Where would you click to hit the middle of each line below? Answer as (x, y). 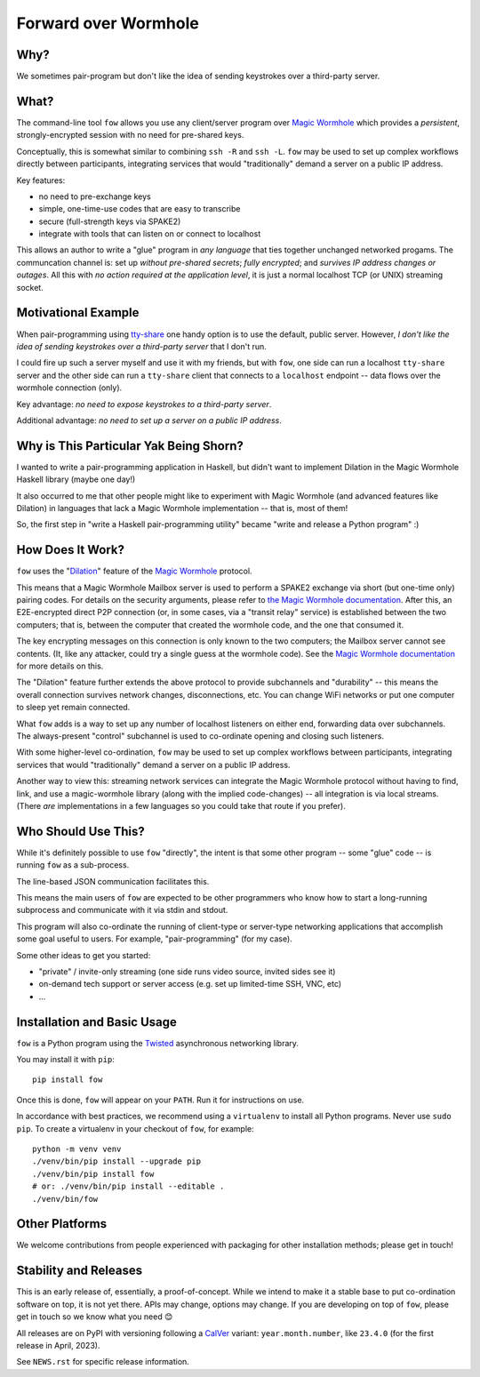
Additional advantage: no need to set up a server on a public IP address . (149, 420)
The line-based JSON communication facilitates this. (113, 881)
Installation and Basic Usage (97, 1022)
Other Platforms (61, 1224)
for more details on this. (60, 666)
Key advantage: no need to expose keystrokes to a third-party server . (144, 404)
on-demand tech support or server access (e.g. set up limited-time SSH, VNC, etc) (190, 984)
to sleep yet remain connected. (73, 708)
